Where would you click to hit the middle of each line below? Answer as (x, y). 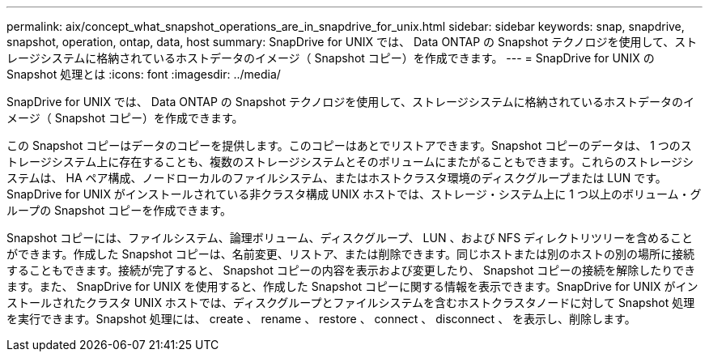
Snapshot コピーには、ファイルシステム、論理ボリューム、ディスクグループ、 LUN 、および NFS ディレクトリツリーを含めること (350, 238)
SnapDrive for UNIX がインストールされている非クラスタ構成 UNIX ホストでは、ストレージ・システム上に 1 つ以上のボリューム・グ (354, 194)
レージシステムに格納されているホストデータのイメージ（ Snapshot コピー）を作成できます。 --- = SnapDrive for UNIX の (331, 58)
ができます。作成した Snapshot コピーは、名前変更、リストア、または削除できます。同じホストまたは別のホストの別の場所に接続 (351, 254)
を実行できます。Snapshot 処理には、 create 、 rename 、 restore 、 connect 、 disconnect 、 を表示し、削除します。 (321, 319)
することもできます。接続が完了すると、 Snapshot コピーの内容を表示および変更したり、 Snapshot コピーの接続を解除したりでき (351, 270)
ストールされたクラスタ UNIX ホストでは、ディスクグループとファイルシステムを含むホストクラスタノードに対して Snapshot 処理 (351, 303)
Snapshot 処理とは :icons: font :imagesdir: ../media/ (144, 74)
